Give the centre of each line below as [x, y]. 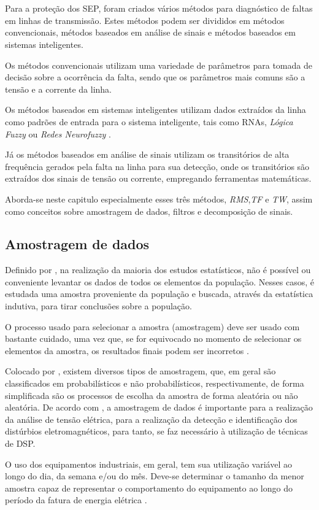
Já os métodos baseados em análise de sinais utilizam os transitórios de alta [147, 154]
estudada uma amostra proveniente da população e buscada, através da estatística [159, 294]
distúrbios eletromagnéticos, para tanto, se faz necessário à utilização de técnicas [156, 431]
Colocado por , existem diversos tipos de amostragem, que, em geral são [140, 371]
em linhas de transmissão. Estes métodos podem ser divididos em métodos [145, 20]
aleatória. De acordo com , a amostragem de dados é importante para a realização [159, 407]
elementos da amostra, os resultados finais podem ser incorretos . [127, 350]
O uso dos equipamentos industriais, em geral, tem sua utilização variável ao [148, 464]
